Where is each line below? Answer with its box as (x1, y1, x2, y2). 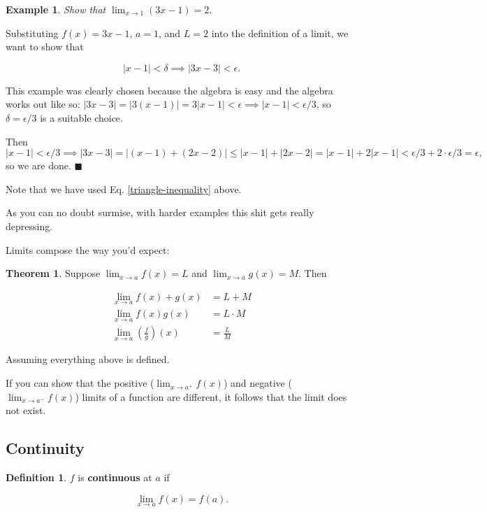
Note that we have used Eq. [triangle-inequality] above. (6, 181, 242, 196)
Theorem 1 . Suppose (6, 266, 101, 280)
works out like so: (6, 97, 80, 111)
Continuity (6, 437, 85, 459)
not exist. (6, 403, 46, 418)
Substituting (6, 25, 59, 40)
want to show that (6, 39, 84, 54)
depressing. (6, 218, 53, 233)
